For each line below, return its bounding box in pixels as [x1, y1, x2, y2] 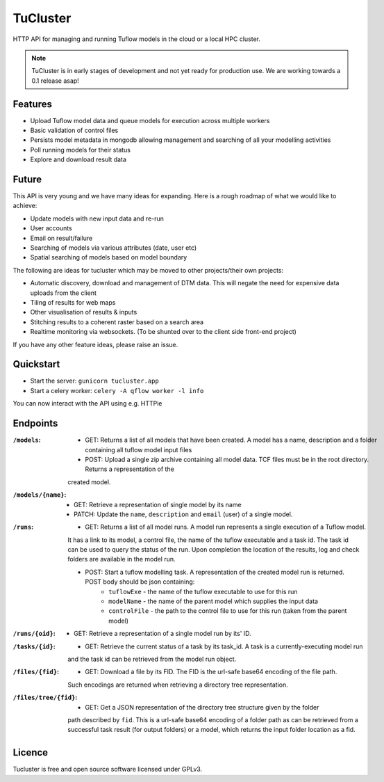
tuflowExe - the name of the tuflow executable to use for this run [108, 587, 298, 596]
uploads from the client [30, 289, 97, 297]
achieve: [12, 202, 37, 210]
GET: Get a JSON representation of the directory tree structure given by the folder [85, 703, 319, 711]
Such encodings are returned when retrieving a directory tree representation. [67, 680, 288, 689]
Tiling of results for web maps [30, 298, 116, 306]
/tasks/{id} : [12, 642, 56, 651]
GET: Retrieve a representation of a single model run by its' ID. [74, 630, 251, 638]
